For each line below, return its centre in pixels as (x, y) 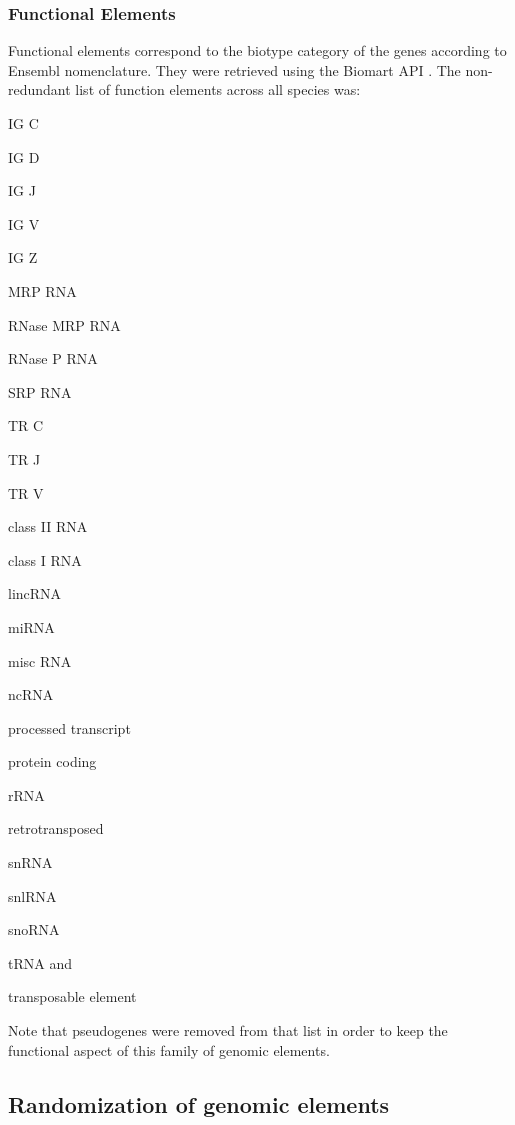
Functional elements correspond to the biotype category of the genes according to (257, 50)
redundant (39, 89)
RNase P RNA (53, 358)
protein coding (52, 761)
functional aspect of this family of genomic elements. (169, 1049)
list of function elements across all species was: (218, 89)
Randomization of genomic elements (199, 1103)
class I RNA (45, 559)
